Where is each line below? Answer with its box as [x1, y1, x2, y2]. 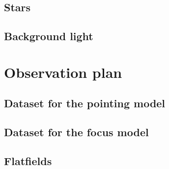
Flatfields [4, 153, 52, 168]
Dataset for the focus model [4, 124, 149, 140]
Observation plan [4, 62, 122, 82]
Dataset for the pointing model [4, 96, 166, 111]
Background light [4, 28, 93, 44]
